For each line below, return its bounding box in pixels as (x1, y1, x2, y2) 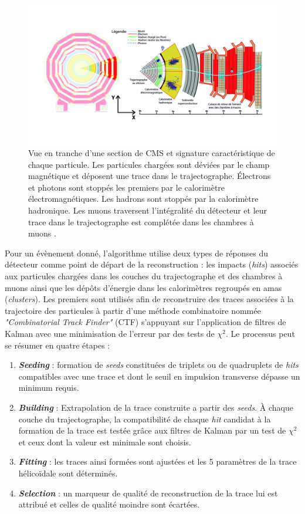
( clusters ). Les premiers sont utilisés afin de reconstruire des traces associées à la (5, 293, 294, 305)
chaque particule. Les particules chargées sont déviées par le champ (28, 158, 270, 170)
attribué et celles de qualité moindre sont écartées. (18, 498, 200, 510)
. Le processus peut (225, 327, 295, 339)
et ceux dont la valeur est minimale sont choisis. (18, 435, 191, 448)
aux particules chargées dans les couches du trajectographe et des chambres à (5, 270, 283, 282)
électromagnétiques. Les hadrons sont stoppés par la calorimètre (28, 192, 259, 205)
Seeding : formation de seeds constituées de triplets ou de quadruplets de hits (18, 359, 299, 371)
